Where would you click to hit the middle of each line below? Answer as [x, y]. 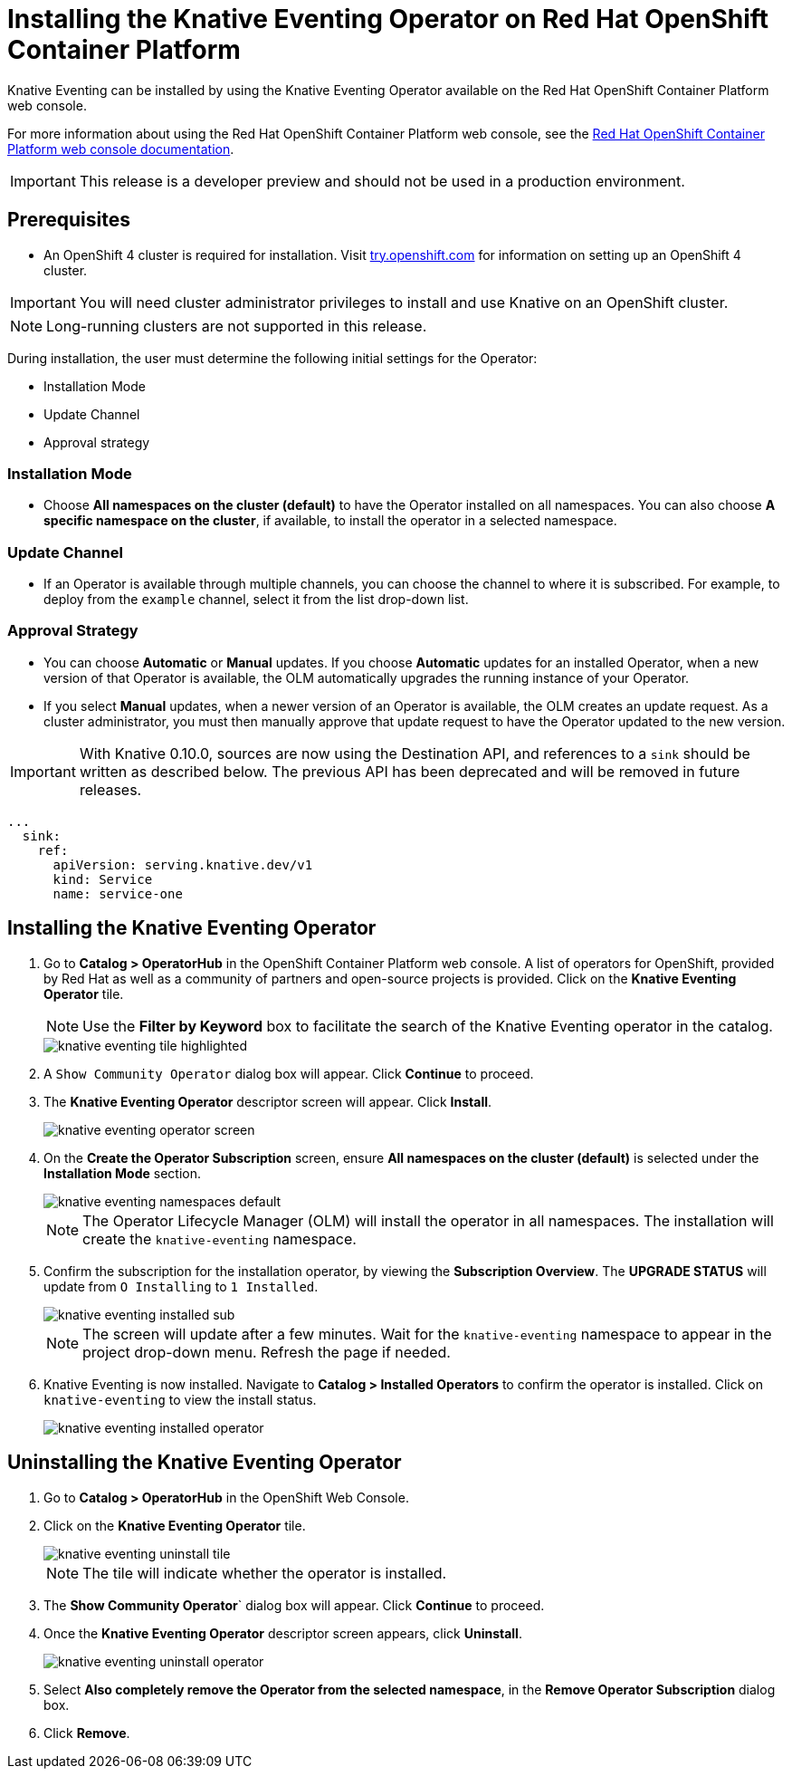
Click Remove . [87, 1733]
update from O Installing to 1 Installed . [181, 1286]
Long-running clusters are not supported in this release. [237, 326]
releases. [110, 789]
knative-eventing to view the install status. [180, 1399]
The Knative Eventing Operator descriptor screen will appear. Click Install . [268, 1101]
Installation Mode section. [123, 1173]
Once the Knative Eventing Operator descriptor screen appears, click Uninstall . [283, 1633]
